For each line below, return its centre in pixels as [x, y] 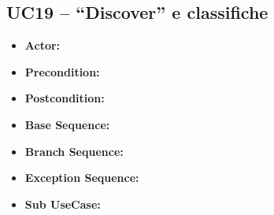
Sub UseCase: [63, 204]
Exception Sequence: [82, 178]
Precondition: [62, 71]
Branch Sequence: [74, 151]
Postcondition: [65, 98]
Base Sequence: [67, 124]
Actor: [43, 45]
